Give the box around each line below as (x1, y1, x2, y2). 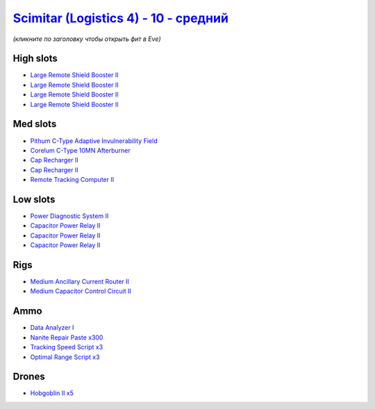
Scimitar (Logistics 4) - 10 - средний (12, 10, 229, 26)
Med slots (12, 118, 57, 130)
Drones (12, 371, 45, 383)
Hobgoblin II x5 (30, 389, 74, 397)
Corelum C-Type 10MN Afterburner (30, 146, 131, 154)
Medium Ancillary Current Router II (30, 278, 130, 286)
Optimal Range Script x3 (30, 353, 100, 361)
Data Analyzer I (30, 324, 74, 332)
